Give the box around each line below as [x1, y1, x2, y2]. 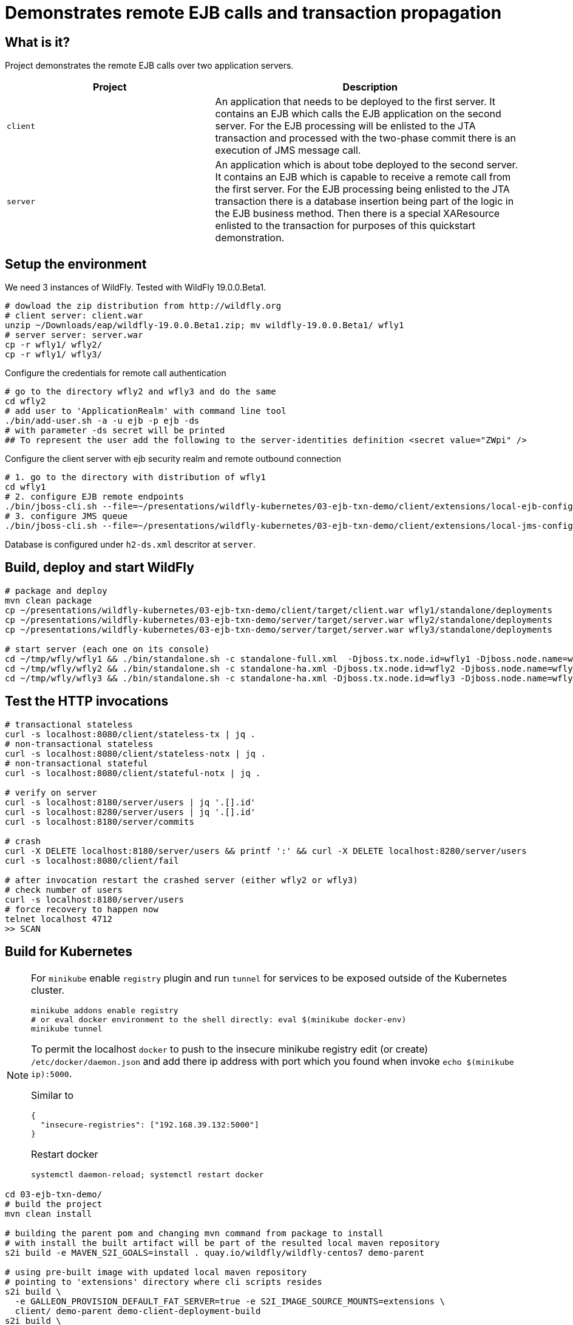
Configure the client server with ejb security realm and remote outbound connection [5, 453, 341, 464]
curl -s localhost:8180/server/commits [5, 816, 194, 827]
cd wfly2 [5, 396, 46, 407]
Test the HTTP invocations [5, 693, 169, 709]
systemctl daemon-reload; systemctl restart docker [31, 1169, 264, 1179]
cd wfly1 [5, 482, 46, 492]
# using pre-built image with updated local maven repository [5, 1267, 307, 1277]
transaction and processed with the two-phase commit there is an [215, 132, 517, 145]
